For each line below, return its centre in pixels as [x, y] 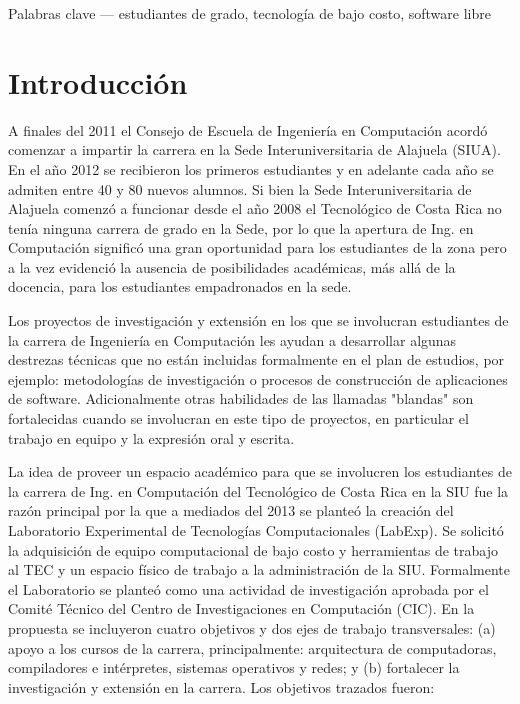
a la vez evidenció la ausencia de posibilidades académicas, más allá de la [232, 266]
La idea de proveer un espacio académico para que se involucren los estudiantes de [260, 471]
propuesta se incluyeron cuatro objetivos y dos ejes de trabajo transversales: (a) [252, 627]
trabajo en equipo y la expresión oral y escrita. [151, 437]
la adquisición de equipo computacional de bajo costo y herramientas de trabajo [253, 549]
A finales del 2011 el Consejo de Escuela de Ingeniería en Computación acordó [248, 129]
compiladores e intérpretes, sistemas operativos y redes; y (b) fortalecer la [234, 667]
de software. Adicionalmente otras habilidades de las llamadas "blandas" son [241, 398]
